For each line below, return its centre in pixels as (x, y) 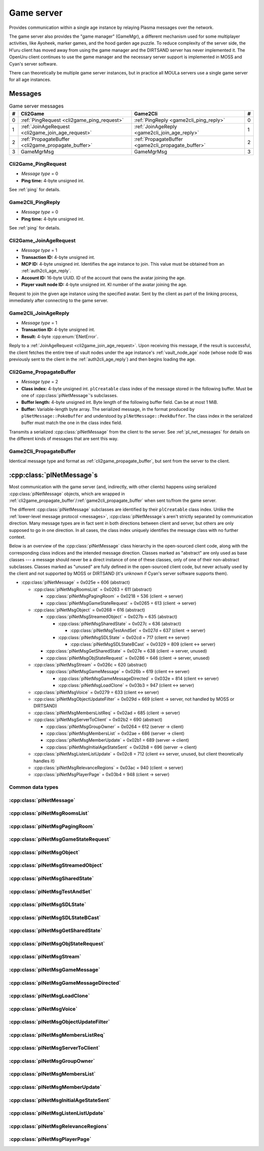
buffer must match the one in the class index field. (72, 423)
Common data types (34, 787)
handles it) (44, 761)
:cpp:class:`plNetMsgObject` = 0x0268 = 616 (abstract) (89, 610)
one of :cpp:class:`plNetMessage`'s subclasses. (70, 395)
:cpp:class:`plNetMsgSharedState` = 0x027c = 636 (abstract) (120, 624)
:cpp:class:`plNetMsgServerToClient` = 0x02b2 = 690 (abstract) (98, 720)
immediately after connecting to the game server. (59, 300)
